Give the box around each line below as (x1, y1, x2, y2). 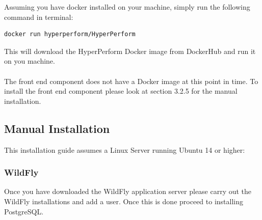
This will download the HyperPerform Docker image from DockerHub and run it (4, 45, 256, 56)
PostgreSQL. (4, 206, 44, 216)
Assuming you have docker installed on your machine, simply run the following (4, 2, 250, 12)
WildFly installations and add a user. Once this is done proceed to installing (4, 196, 243, 206)
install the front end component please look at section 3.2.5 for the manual (4, 86, 238, 96)
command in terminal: (4, 11, 73, 22)
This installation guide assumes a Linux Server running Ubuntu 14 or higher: (4, 144, 245, 155)
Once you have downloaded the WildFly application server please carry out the (4, 186, 252, 197)
